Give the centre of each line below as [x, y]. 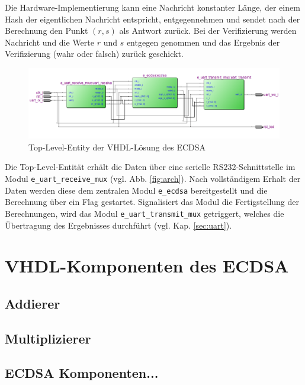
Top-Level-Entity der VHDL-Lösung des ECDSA [117, 147]
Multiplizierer [48, 338]
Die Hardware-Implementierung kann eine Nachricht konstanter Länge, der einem [152, 7]
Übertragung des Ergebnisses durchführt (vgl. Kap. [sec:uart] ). [118, 225]
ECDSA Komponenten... [82, 373]
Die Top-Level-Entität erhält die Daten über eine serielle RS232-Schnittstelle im [150, 167]
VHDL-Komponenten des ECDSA [147, 266]
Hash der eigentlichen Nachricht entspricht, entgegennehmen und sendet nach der [152, 19]
